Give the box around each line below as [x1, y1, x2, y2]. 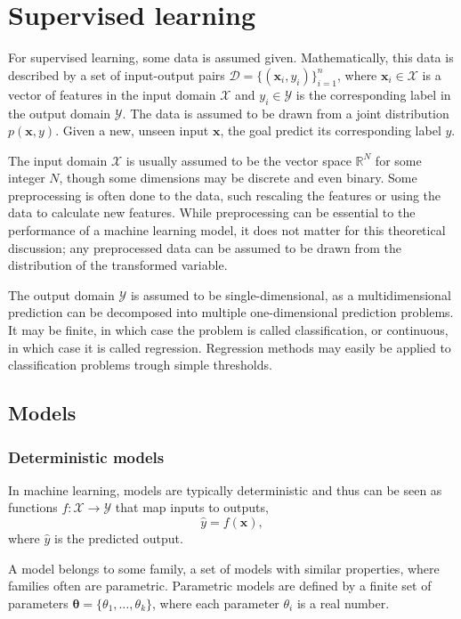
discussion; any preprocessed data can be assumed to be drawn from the [8, 238, 402, 257]
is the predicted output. [54, 529, 183, 548]
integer [8, 168, 45, 187]
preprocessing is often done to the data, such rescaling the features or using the [8, 185, 441, 204]
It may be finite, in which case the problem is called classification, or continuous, [8, 321, 449, 339]
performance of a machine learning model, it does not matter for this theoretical [8, 221, 446, 240]
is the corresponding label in [295, 85, 451, 103]
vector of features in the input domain [8, 85, 216, 103]
